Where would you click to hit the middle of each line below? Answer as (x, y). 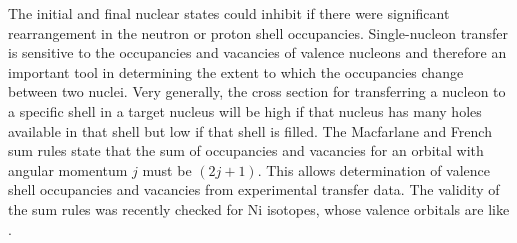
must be (167, 169)
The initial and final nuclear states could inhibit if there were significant (229, 13)
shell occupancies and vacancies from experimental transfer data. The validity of (254, 189)
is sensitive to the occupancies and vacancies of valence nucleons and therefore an (257, 52)
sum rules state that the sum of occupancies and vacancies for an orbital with (246, 150)
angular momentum (68, 169)
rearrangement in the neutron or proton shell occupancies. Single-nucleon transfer (258, 32)
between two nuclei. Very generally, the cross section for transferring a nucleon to (257, 91)
